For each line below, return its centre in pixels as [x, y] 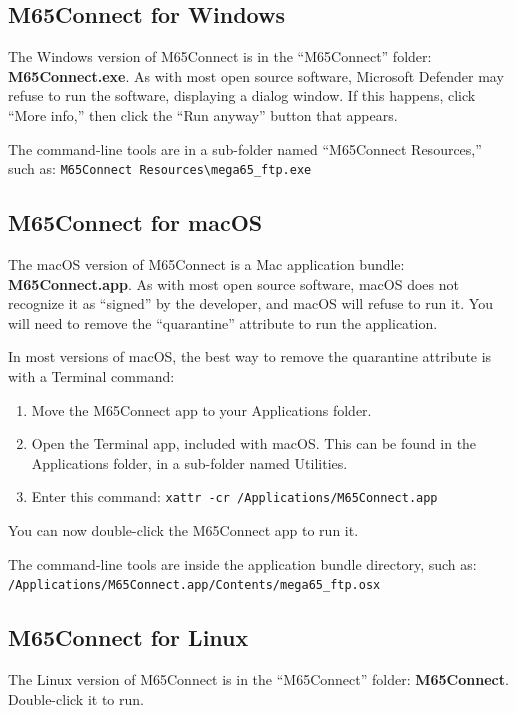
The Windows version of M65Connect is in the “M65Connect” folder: [220, 56]
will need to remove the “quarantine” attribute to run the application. [223, 322]
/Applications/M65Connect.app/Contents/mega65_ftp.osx [194, 585]
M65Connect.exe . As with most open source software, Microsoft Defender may [256, 75]
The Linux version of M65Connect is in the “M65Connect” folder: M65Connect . [258, 679]
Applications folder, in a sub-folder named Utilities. [189, 462]
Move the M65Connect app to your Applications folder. [201, 409]
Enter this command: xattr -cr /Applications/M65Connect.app [234, 496]
